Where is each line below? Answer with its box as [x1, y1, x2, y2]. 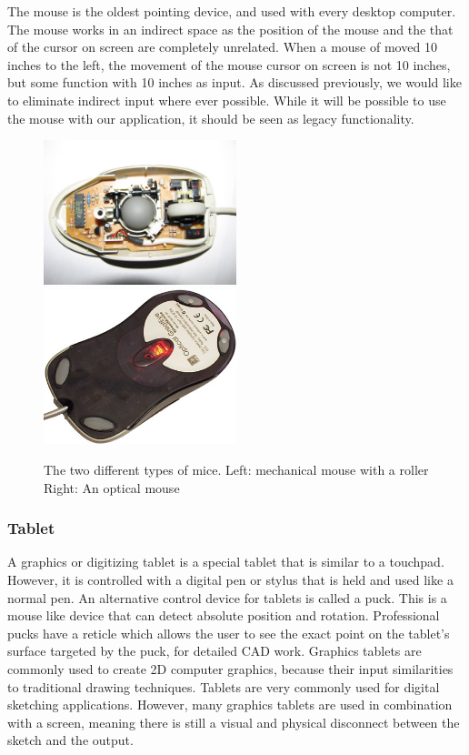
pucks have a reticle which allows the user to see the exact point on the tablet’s [7, 623, 450, 642]
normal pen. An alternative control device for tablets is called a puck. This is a [7, 588, 447, 607]
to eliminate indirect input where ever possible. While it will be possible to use [7, 90, 446, 109]
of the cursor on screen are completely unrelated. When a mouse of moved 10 [7, 37, 437, 56]
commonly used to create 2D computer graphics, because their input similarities [7, 659, 454, 678]
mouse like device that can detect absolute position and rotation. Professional [7, 606, 440, 625]
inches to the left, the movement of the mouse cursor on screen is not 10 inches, [7, 55, 451, 74]
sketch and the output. [7, 730, 134, 750]
